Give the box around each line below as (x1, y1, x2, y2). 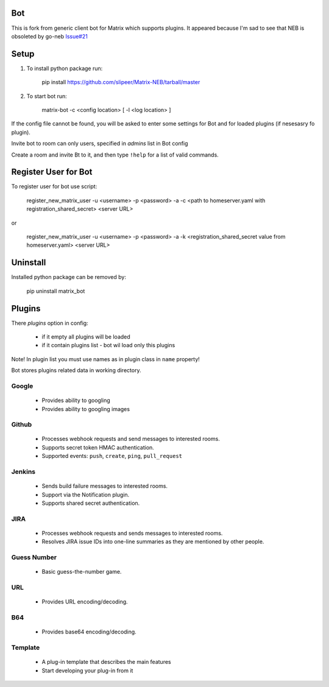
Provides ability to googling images (41, 405, 130, 412)
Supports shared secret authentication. (41, 499, 140, 507)
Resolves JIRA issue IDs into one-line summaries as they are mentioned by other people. (41, 538, 264, 545)
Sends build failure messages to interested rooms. (41, 482, 168, 490)
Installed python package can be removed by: (11, 273, 126, 281)
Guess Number (11, 553, 57, 562)
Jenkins (11, 468, 36, 476)
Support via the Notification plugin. (41, 491, 130, 498)
